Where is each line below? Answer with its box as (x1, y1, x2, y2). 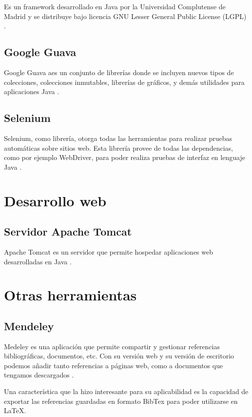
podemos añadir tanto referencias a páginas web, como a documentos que (4, 360, 223, 370)
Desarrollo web (4, 190, 107, 210)
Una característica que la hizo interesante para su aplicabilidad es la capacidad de (4, 386, 249, 397)
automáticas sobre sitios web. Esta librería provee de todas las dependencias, (4, 142, 233, 153)
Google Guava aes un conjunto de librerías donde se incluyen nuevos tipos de (4, 67, 234, 77)
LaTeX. (4, 405, 26, 416)
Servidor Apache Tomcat (4, 224, 132, 239)
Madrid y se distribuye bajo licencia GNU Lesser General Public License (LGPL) (4, 11, 247, 21)
